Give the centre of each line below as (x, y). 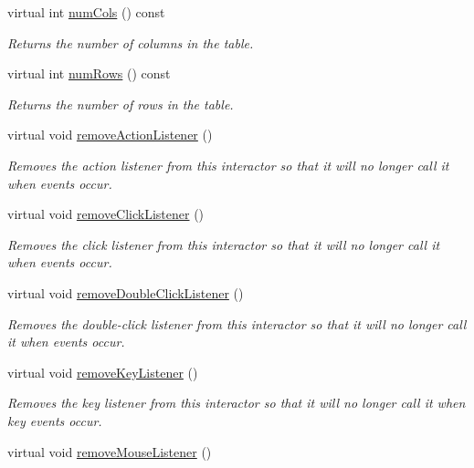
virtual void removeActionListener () (110, 135)
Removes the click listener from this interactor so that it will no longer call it (224, 244)
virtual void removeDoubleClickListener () (126, 292)
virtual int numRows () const (89, 73)
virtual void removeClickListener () (106, 214)
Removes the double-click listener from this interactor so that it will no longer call (237, 323)
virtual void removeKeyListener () (103, 372)
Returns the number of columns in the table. (131, 42)
